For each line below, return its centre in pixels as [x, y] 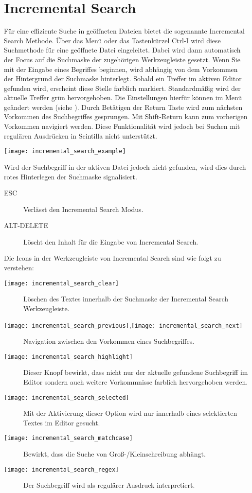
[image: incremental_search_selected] [67, 397]
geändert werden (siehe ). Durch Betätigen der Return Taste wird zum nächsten [123, 107]
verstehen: [19, 268]
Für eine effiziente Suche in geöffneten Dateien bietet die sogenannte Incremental [124, 31]
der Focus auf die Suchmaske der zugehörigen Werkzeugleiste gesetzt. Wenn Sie [122, 59]
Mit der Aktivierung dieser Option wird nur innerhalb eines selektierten [130, 413]
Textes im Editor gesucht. [62, 422]
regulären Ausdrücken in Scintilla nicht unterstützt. [81, 135]
